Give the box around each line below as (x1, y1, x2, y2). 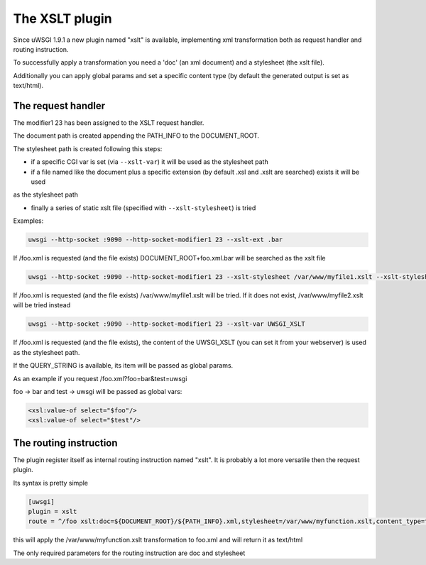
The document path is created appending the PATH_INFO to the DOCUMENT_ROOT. (13, 131, 259, 140)
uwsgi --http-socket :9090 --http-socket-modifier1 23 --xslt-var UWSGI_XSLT (28, 320, 305, 328)
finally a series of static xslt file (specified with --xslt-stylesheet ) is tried (31, 203, 256, 212)
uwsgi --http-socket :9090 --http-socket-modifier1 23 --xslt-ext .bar (28, 236, 283, 244)
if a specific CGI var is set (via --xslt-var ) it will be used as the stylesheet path (31, 158, 269, 166)
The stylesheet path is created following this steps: (13, 144, 163, 153)
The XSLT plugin (13, 11, 113, 26)
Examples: (13, 216, 44, 225)
